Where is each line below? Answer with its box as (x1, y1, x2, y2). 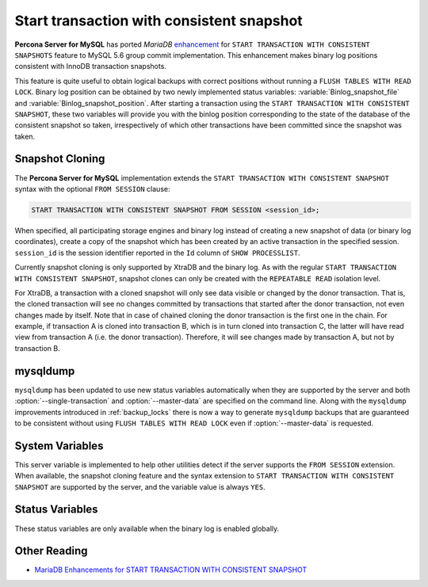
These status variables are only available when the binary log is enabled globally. (14, 524, 280, 533)
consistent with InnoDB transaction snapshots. (14, 62, 166, 71)
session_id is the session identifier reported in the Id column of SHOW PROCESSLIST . (14, 248, 300, 257)
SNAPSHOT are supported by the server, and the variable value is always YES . (14, 482, 266, 491)
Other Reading (14, 544, 88, 558)
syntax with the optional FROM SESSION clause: (14, 184, 170, 193)
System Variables (14, 439, 104, 452)
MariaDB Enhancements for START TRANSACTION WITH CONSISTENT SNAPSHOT (34, 565, 308, 574)
